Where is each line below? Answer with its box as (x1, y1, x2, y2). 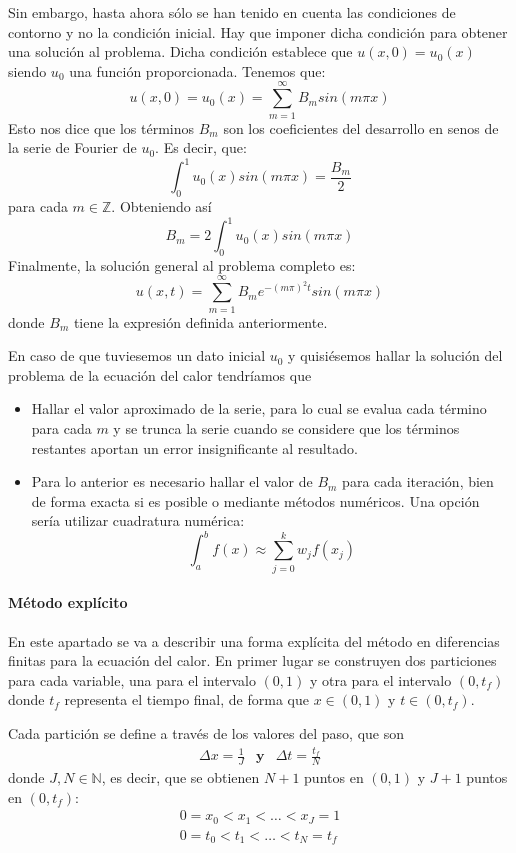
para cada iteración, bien (342, 471, 494, 492)
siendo (8, 60, 47, 81)
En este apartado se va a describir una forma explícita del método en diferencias (8, 630, 500, 651)
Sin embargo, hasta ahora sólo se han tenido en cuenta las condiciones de (8, 2, 456, 22)
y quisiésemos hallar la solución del (288, 345, 503, 366)
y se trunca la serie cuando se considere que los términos (113, 417, 460, 438)
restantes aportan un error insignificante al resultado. (31, 437, 358, 458)
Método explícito (8, 592, 128, 613)
